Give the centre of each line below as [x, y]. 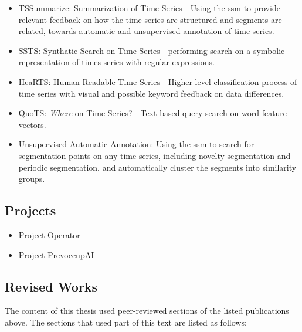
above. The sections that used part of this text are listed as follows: [126, 322]
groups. [32, 179]
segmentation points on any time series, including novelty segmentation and [155, 155]
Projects [30, 210]
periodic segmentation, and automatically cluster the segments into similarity [157, 167]
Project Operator [49, 234]
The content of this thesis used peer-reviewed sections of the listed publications [147, 311]
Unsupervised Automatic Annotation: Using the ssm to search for [136, 144]
